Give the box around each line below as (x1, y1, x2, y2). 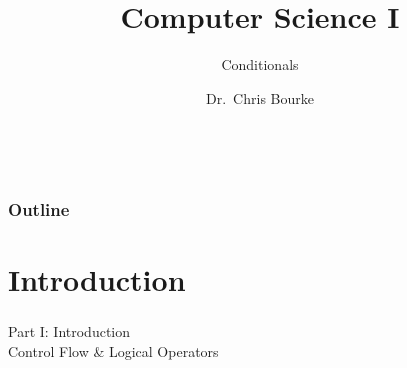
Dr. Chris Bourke (206, 87, 314, 108)
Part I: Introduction (8, 321, 131, 342)
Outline (8, 196, 70, 221)
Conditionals (221, 54, 299, 75)
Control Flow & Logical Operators (8, 340, 219, 361)
